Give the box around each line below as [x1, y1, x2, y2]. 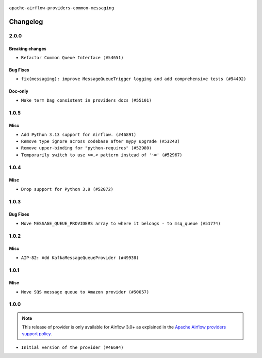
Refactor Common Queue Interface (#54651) [21, 55, 124, 60]
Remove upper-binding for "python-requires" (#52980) [21, 146, 152, 151]
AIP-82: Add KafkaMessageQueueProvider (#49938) [21, 255, 139, 260]
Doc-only [9, 88, 29, 94]
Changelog [9, 17, 43, 26]
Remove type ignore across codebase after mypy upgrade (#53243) [21, 139, 180, 144]
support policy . [22, 331, 52, 337]
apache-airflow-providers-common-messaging [9, 5, 114, 11]
